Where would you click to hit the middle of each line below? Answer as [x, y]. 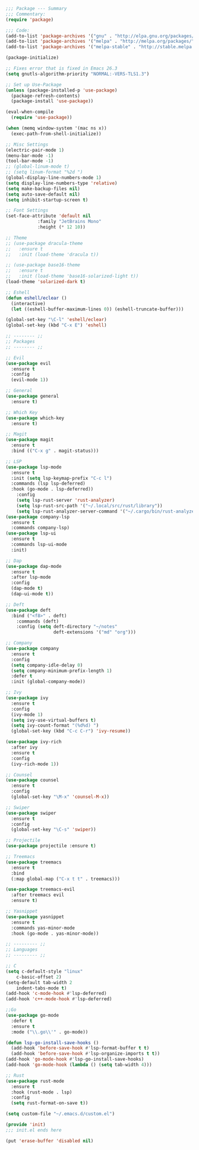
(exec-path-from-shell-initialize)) [56, 134]
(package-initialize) [32, 58]
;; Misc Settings [27, 144]
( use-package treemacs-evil [40, 890]
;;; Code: [18, 30]
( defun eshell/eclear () [36, 298]
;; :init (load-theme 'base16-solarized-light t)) [72, 276]
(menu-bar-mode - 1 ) [30, 155]
